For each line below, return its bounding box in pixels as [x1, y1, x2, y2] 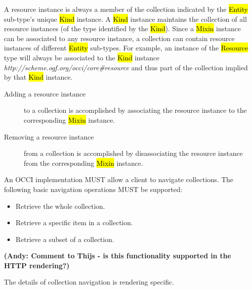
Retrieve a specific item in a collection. [15, 217, 133, 228]
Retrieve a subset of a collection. [15, 234, 114, 244]
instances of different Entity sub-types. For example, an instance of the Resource [4, 43, 248, 53]
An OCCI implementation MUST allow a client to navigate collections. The [4, 174, 233, 185]
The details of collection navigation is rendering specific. [4, 277, 174, 287]
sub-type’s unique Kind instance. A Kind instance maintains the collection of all [4, 13, 247, 24]
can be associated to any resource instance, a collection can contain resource [4, 33, 235, 43]
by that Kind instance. [4, 72, 73, 82]
